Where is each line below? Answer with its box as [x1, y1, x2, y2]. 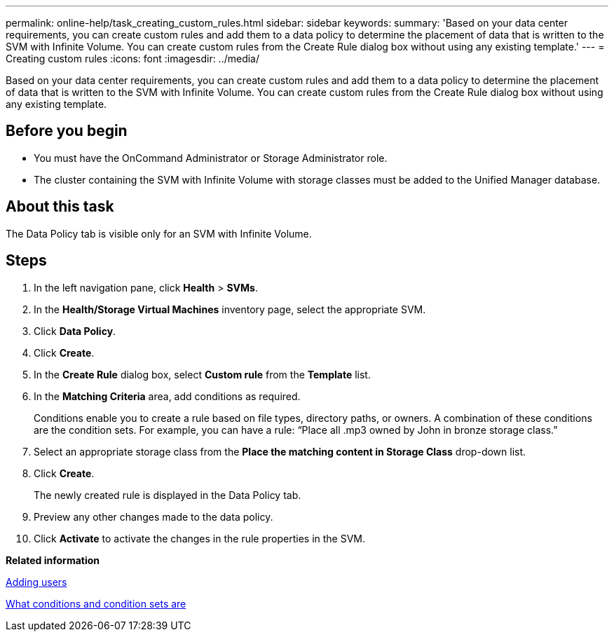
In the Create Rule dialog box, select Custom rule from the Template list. [34, 368, 371, 381]
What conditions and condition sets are [6, 597, 186, 610]
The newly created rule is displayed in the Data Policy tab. [34, 488, 301, 501]
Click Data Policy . [34, 324, 116, 337]
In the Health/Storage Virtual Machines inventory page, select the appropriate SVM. [34, 303, 426, 315]
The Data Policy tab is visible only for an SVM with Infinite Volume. [6, 227, 312, 240]
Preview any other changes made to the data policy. [34, 510, 273, 523]
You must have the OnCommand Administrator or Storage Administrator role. [34, 151, 388, 164]
